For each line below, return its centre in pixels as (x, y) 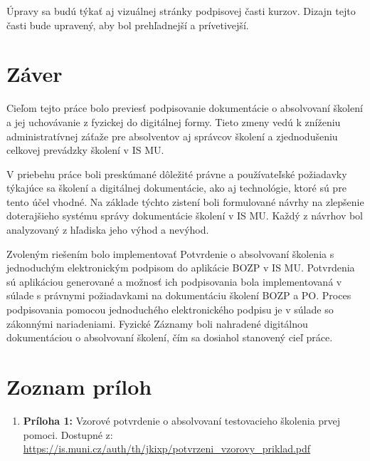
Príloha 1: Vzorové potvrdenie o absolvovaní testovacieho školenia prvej (182, 420)
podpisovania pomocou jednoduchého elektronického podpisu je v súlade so (170, 310)
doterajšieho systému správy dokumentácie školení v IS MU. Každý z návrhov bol (185, 216)
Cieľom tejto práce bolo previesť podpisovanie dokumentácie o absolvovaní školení (185, 108)
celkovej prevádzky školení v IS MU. (85, 150)
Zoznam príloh (79, 386)
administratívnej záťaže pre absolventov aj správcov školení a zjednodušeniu (172, 136)
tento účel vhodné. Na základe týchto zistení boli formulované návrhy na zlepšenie (185, 201)
